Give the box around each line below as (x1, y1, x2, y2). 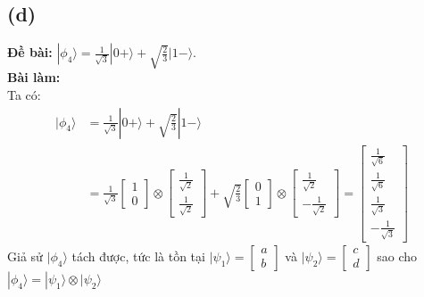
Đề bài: (7, 43, 53, 62)
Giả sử (7, 246, 43, 265)
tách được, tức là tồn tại (71, 246, 205, 265)
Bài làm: (7, 68, 61, 87)
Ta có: (7, 86, 41, 104)
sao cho (377, 246, 418, 265)
